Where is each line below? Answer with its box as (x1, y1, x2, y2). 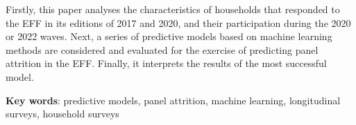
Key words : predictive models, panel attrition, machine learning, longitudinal (6, 93, 341, 107)
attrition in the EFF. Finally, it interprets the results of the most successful (6, 56, 327, 70)
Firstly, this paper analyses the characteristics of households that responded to (6, 2, 340, 16)
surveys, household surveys (6, 106, 119, 121)
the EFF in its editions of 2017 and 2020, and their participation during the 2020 (6, 15, 351, 30)
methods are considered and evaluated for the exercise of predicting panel (6, 42, 319, 57)
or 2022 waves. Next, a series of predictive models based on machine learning (6, 29, 332, 44)
